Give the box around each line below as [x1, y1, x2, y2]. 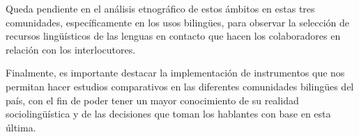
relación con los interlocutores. [6, 42, 136, 56]
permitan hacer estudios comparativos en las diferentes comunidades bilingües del [6, 79, 354, 93]
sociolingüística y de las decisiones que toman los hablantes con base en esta [6, 106, 331, 121]
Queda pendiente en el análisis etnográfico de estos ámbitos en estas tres [6, 1, 315, 15]
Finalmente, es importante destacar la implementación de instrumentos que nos [6, 65, 345, 80]
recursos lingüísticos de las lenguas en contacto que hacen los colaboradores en [6, 29, 341, 43]
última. [6, 120, 36, 134]
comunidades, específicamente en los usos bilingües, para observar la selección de [6, 15, 350, 29]
